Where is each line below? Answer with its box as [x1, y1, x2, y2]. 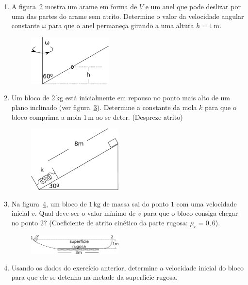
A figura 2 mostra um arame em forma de [11, 1, 137, 11]
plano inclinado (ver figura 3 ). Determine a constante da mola [11, 102, 197, 112]
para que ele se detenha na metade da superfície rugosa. [11, 272, 178, 282]
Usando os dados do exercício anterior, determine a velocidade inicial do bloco [11, 262, 244, 272]
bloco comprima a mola [11, 111, 82, 122]
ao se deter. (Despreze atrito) [96, 111, 183, 122]
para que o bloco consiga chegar [143, 208, 238, 218]
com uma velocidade [176, 198, 237, 208]
